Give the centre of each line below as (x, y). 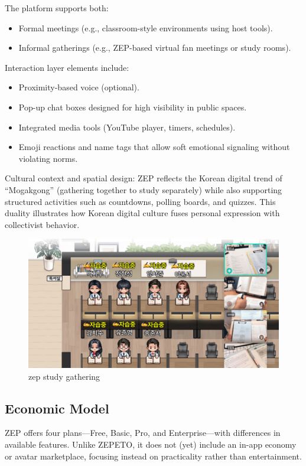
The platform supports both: (57, 8)
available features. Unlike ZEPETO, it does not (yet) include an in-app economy (151, 444)
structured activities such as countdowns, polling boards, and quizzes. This (140, 201)
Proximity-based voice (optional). (79, 87)
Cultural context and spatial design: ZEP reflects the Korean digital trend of (144, 178)
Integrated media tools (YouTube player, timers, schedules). (127, 127)
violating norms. (48, 158)
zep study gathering (64, 376)
